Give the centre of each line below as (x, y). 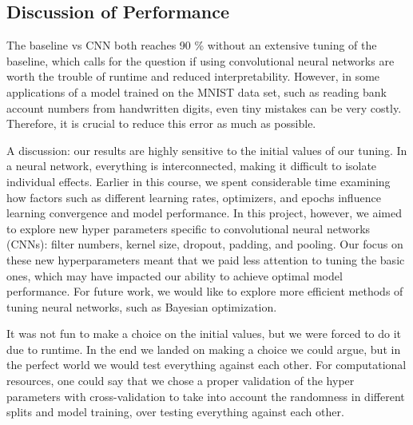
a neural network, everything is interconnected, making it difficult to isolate (192, 166)
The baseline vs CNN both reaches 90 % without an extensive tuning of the (192, 45)
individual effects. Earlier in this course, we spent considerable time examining (199, 181)
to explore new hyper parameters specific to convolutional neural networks (189, 228)
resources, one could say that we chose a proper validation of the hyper (181, 381)
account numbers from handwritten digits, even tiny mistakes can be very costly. (204, 107)
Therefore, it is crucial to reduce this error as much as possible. (161, 123)
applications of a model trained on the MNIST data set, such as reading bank (197, 91)
